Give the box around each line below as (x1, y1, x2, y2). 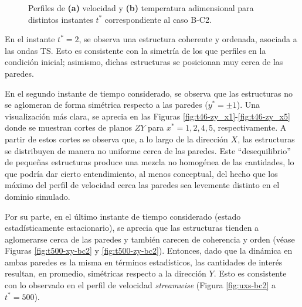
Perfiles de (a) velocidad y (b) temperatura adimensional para (28, 2, 254, 13)
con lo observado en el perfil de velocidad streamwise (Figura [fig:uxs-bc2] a (5, 279, 276, 291)
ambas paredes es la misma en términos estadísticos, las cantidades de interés (5, 255, 283, 268)
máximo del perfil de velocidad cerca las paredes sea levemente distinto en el (5, 179, 280, 191)
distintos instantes (28, 13, 93, 25)
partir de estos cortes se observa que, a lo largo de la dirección (5, 132, 228, 145)
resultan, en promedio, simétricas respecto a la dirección (5, 267, 206, 279)
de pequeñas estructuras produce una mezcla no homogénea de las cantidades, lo (5, 156, 294, 168)
